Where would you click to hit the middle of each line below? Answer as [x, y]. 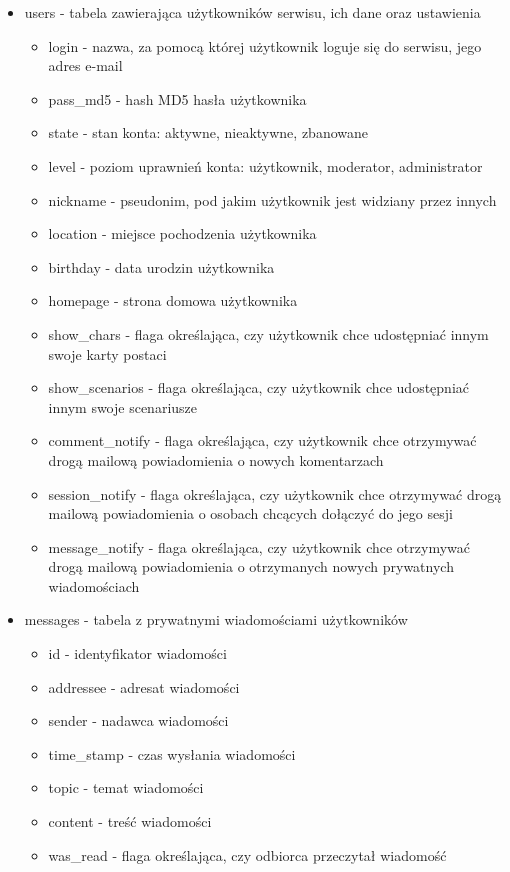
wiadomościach [94, 585]
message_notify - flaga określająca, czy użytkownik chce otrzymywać [259, 546]
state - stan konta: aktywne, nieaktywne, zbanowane [208, 132]
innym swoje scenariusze [123, 406]
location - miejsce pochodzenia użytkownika [182, 233]
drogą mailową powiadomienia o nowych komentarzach [216, 459]
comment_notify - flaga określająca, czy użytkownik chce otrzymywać [262, 440]
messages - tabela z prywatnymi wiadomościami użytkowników [216, 619]
